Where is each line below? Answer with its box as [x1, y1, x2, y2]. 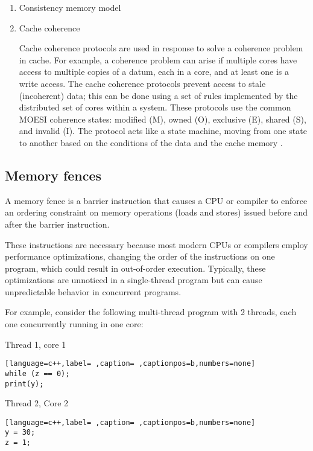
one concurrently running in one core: [5, 318, 144, 330]
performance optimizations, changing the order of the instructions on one [5, 250, 275, 263]
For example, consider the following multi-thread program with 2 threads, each [5, 305, 297, 318]
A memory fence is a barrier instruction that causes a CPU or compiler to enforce [5, 194, 308, 206]
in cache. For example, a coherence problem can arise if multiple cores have [19, 53, 297, 66]
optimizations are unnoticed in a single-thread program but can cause [5, 273, 262, 286]
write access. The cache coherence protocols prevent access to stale [19, 77, 266, 89]
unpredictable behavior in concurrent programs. [5, 285, 182, 298]
